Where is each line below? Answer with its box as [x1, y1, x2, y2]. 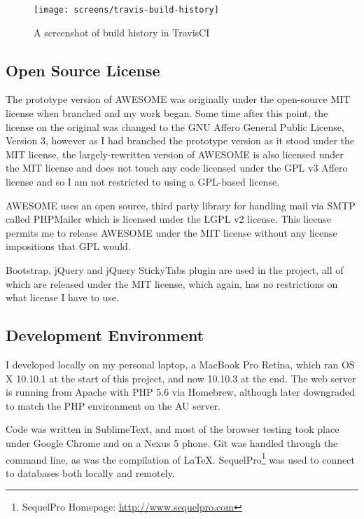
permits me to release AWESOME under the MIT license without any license [6, 225, 337, 240]
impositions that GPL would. [6, 239, 131, 254]
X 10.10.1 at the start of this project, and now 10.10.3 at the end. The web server [6, 371, 356, 385]
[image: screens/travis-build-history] [34, 5, 219, 15]
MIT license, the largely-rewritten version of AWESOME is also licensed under [6, 146, 344, 161]
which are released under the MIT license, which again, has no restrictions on [6, 276, 338, 291]
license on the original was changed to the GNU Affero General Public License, [6, 119, 344, 134]
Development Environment [6, 324, 204, 346]
